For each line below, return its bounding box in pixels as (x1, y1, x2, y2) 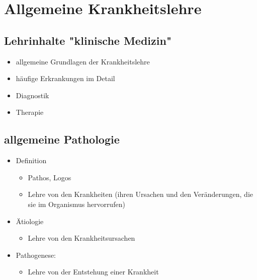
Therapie (16, 107, 44, 117)
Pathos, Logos (28, 172, 71, 182)
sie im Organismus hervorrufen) (28, 198, 125, 209)
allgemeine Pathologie (4, 131, 120, 147)
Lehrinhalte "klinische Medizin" (4, 32, 172, 48)
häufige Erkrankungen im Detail (16, 73, 115, 84)
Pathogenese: (16, 249, 56, 260)
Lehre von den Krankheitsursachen (28, 233, 135, 243)
